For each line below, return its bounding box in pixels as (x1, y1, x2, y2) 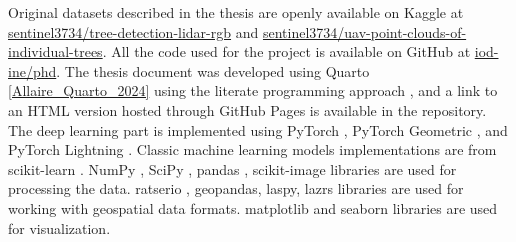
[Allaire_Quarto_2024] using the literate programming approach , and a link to (8, 80, 498, 101)
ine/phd (8, 60, 57, 81)
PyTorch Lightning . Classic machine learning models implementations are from (8, 139, 497, 160)
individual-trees (8, 41, 103, 62)
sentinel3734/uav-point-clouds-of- (262, 21, 467, 42)
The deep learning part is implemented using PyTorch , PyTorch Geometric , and (8, 119, 508, 140)
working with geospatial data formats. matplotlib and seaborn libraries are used (8, 197, 498, 218)
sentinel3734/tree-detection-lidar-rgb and (8, 21, 259, 42)
